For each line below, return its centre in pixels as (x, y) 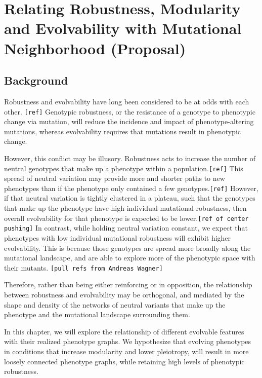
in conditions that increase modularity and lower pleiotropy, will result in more (126, 351)
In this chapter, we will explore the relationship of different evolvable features (124, 331)
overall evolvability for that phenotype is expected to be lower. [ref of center (126, 218)
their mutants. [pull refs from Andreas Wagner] (83, 267)
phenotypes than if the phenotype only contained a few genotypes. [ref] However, (131, 188)
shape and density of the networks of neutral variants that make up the (115, 304)
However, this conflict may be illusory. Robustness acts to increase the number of (130, 158)
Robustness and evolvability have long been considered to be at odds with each (127, 101)
